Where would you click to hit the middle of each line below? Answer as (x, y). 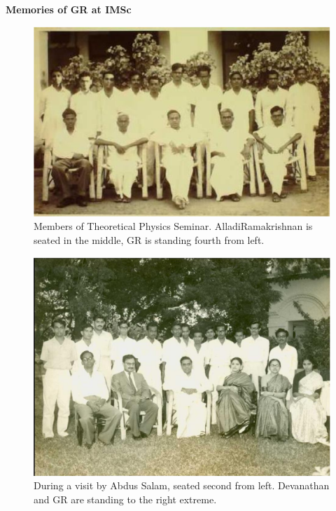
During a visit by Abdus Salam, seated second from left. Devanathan (182, 485)
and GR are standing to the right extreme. (125, 499)
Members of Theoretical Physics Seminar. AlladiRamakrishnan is (173, 226)
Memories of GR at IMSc (69, 9)
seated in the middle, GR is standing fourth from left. (149, 239)
